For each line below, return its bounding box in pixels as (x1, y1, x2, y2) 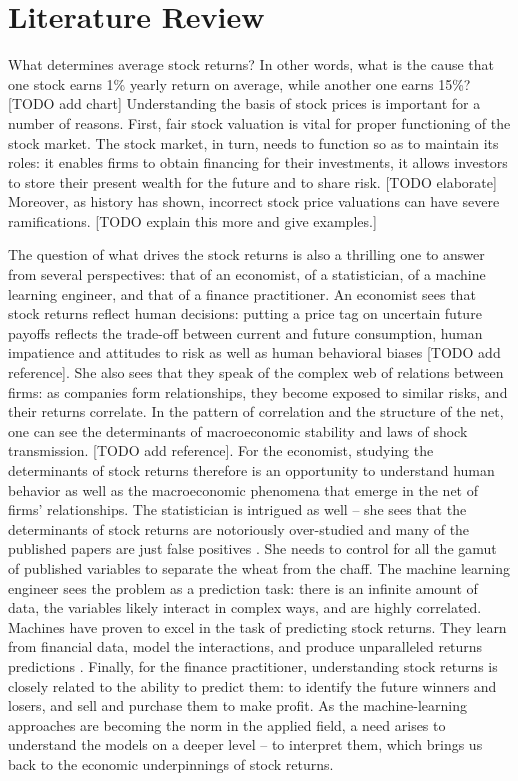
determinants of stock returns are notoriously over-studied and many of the (8, 518, 470, 539)
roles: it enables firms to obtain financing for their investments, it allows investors (8, 152, 508, 173)
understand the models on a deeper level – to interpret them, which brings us (8, 734, 483, 755)
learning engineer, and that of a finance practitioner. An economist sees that (8, 283, 476, 304)
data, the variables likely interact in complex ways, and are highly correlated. (8, 597, 482, 618)
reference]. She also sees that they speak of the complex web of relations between (8, 362, 504, 383)
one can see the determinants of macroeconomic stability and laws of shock (8, 420, 468, 441)
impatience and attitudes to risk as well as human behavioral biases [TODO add (8, 342, 501, 363)
